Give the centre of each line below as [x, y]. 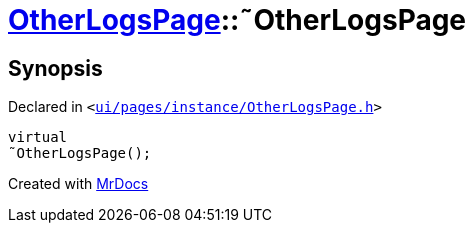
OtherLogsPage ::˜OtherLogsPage [237, 20]
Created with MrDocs [78, 184]
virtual [38, 137]
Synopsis [55, 68]
